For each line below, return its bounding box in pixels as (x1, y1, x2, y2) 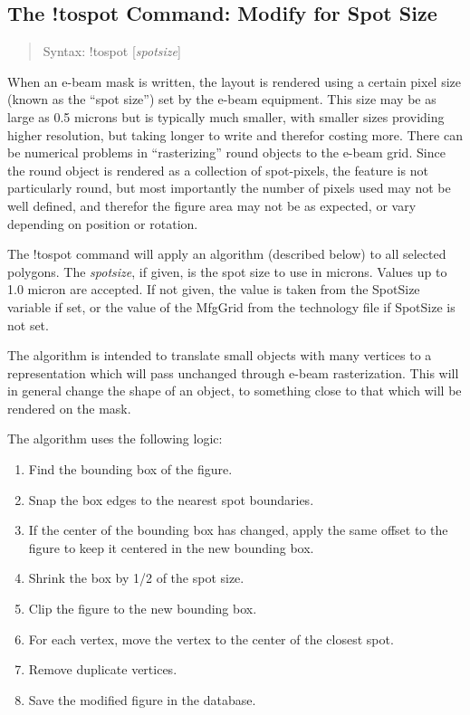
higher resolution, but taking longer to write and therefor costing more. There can (7, 125, 463, 144)
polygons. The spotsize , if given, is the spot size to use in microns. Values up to (7, 262, 447, 281)
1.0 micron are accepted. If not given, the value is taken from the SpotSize (7, 280, 420, 299)
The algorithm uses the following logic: (7, 429, 223, 448)
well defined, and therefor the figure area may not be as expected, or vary (7, 195, 417, 214)
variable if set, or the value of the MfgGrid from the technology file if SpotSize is (7, 297, 456, 316)
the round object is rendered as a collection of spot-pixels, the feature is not (7, 160, 428, 179)
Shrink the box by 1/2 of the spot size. (28, 568, 245, 587)
